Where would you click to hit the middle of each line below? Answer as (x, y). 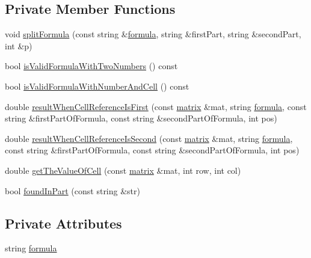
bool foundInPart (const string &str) (72, 190)
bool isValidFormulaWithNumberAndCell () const (97, 86)
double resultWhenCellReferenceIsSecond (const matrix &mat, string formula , (149, 138)
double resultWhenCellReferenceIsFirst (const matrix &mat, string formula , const (156, 106)
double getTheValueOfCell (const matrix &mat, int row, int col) (123, 170)
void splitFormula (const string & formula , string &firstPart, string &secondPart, (153, 34)
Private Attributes (63, 223)
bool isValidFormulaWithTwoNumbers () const (91, 66)
